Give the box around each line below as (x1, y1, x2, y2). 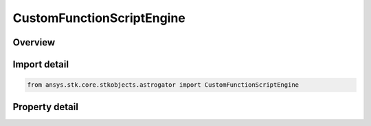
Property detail (12, 101, 79, 113)
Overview (12, 36, 56, 48)
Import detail (12, 59, 69, 70)
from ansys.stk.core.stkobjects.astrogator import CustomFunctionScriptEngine (27, 81, 299, 89)
